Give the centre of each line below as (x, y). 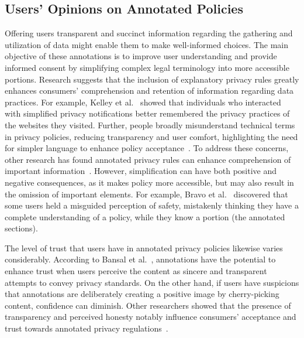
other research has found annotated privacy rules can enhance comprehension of (148, 159)
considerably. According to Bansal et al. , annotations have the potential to (140, 259)
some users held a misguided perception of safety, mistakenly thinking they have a (152, 205)
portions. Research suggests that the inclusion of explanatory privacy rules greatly (152, 79)
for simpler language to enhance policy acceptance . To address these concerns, (147, 148)
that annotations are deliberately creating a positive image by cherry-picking (142, 294)
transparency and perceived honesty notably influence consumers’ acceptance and (151, 317)
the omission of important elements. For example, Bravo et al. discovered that (146, 194)
